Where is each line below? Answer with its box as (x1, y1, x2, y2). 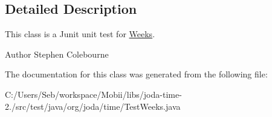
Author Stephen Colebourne (5, 47, 109, 60)
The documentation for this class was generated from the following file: (5, 68, 268, 80)
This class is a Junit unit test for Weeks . (5, 28, 155, 40)
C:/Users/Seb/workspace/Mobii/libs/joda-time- (5, 88, 182, 100)
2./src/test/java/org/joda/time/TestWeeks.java (5, 100, 181, 112)
